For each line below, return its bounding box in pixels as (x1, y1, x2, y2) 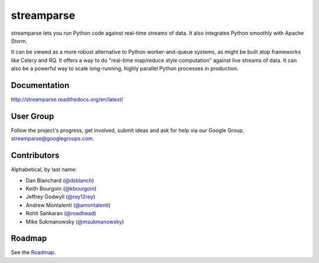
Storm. (11, 37, 28, 44)
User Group (11, 111, 54, 121)
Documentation (11, 80, 70, 90)
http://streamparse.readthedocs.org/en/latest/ (11, 96, 123, 103)
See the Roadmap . (11, 249, 56, 256)
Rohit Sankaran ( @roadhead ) (25, 210, 97, 217)
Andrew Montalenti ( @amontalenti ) (25, 201, 111, 209)
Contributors (11, 150, 60, 160)
